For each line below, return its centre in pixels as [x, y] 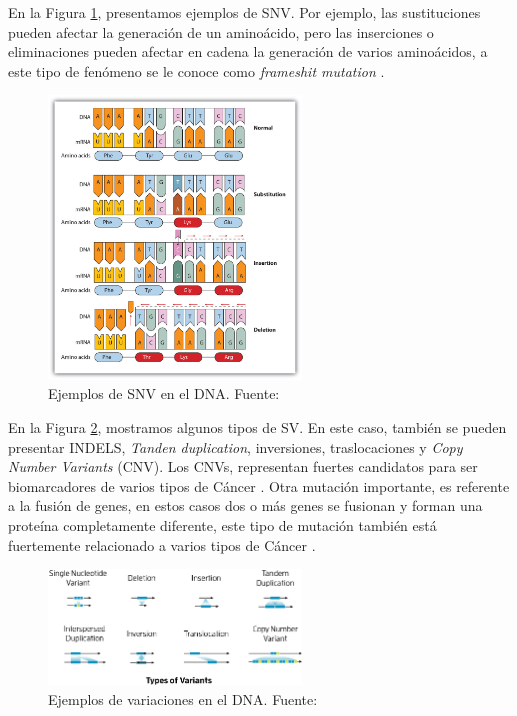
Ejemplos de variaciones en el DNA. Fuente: [183, 698]
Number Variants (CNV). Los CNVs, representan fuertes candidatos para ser [243, 466]
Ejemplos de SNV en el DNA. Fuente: [164, 393]
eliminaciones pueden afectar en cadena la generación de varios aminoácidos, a [248, 51]
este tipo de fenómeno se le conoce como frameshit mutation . [196, 70]
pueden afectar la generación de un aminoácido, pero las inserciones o [221, 31]
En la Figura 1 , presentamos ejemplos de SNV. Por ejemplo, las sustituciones [244, 12]
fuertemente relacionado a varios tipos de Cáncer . [162, 544]
